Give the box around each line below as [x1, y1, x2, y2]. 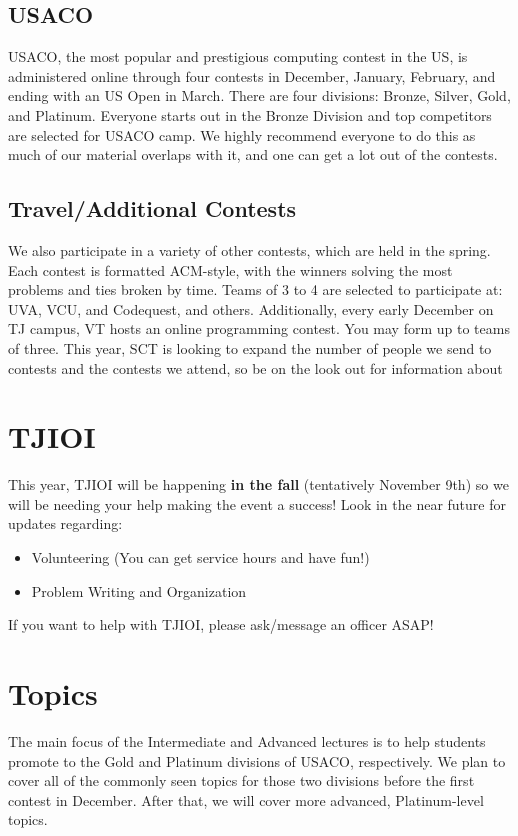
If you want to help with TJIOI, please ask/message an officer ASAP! [8, 614, 434, 635]
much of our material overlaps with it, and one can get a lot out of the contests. [8, 144, 498, 165]
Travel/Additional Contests [8, 193, 297, 224]
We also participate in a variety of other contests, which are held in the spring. [8, 239, 491, 260]
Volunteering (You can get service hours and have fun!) [31, 547, 370, 568]
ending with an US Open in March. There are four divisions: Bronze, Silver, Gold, [8, 85, 511, 106]
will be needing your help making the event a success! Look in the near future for [8, 493, 506, 514]
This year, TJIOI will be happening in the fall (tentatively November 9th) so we [8, 474, 509, 495]
